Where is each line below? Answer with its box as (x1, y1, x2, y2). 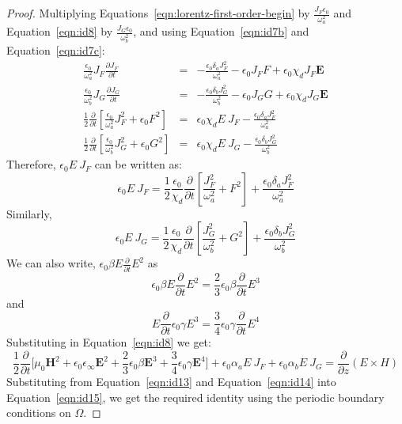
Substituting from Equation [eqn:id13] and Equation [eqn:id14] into (6, 373, 336, 390)
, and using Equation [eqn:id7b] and (133, 23, 309, 40)
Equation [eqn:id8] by (6, 23, 113, 40)
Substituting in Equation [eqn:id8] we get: (6, 334, 211, 350)
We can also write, (6, 255, 96, 271)
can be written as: (94, 156, 182, 172)
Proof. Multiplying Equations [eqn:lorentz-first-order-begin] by (6, 5, 310, 21)
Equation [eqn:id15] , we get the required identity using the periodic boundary (6, 388, 385, 405)
